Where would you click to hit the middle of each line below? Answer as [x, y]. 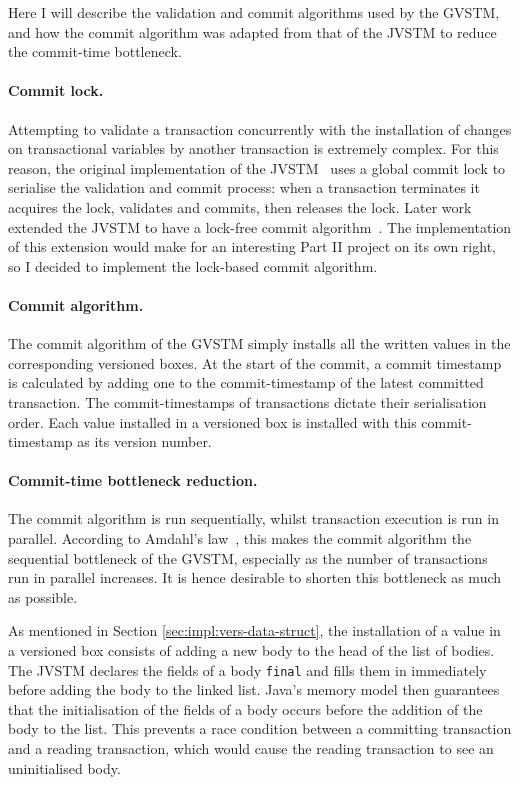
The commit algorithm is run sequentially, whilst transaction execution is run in [253, 518]
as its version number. [144, 441]
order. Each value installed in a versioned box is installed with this [212, 421]
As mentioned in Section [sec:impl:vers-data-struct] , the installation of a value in [254, 630]
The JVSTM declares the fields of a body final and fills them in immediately [247, 669]
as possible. [43, 596]
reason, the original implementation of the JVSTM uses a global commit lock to [257, 167]
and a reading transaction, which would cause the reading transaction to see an [251, 748]
